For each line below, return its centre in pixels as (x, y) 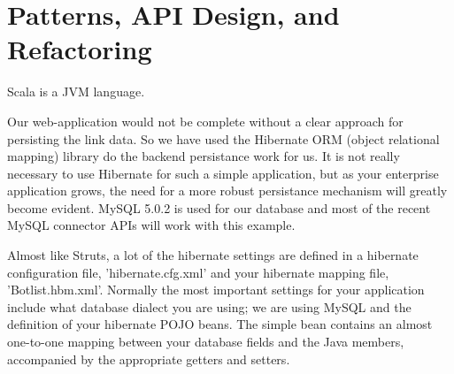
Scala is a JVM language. (76, 92)
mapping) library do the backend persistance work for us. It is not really (204, 156)
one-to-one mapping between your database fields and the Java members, (206, 342)
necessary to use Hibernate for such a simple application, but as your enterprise (223, 173)
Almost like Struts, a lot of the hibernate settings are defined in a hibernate (213, 255)
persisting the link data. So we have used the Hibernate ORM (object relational (223, 138)
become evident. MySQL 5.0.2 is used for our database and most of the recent (219, 207)
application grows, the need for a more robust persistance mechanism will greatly (227, 191)
